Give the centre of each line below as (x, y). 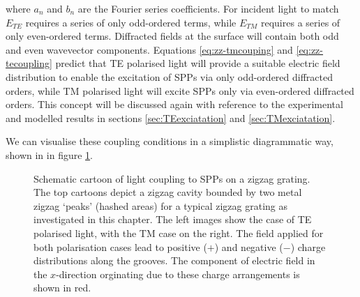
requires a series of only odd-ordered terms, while (131, 22)
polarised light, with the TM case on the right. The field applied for (179, 233)
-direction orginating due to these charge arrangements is (178, 274)
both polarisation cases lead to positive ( (120, 246)
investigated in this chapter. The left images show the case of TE (173, 219)
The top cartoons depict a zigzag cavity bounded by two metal (168, 192)
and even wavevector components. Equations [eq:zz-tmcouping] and (149, 49)
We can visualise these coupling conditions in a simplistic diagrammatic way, (170, 141)
